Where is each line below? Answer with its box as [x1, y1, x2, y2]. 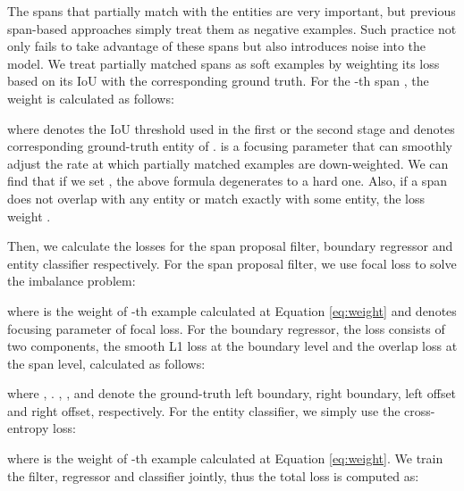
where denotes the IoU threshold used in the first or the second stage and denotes [7, 119, 455, 137]
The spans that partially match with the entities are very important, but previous [7, 2, 456, 20]
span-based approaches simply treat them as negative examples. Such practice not [7, 19, 457, 37]
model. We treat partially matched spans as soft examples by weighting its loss [7, 54, 440, 72]
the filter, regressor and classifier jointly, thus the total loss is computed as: [7, 466, 419, 485]
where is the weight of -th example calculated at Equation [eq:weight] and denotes [7, 301, 457, 320]
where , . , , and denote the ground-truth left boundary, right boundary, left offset [7, 384, 457, 403]
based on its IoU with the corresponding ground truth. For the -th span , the [7, 71, 429, 90]
